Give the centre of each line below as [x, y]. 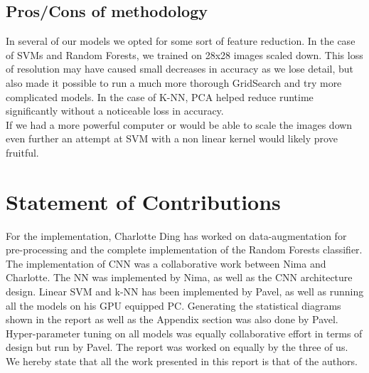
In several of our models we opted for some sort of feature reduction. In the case [181, 41]
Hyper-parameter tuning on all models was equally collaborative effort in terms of [184, 333]
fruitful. [22, 152]
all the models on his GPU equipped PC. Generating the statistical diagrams [173, 305]
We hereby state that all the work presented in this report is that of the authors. [182, 361]
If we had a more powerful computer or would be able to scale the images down [179, 124]
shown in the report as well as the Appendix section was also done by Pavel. [172, 319]
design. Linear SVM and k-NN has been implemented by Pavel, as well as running [185, 291]
